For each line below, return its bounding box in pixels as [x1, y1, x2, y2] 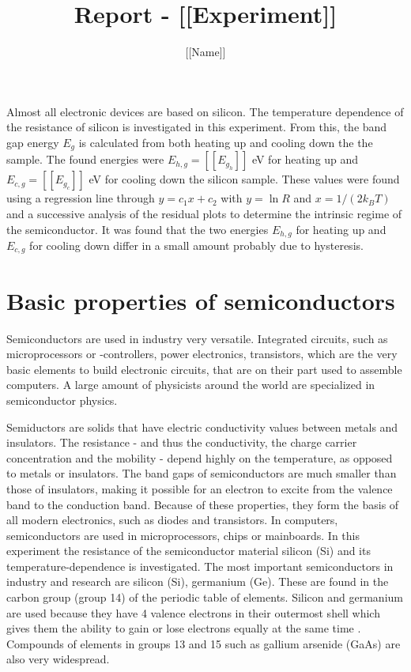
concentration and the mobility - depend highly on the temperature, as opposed [6, 449, 393, 466]
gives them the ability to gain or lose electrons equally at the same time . [6, 620, 361, 636]
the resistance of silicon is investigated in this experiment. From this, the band [6, 119, 387, 135]
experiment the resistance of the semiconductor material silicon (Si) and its [6, 542, 371, 559]
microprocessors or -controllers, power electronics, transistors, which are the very [6, 345, 398, 362]
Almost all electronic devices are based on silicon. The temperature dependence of [6, 103, 404, 119]
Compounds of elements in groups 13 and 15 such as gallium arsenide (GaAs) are [6, 635, 401, 651]
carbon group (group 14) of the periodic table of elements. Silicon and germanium [6, 589, 403, 606]
